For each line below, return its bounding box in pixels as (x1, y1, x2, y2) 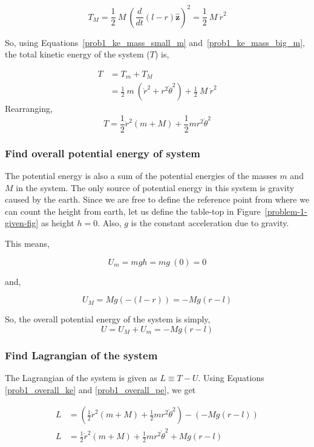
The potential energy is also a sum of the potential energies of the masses (5, 169, 277, 182)
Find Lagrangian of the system (5, 347, 158, 362)
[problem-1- (264, 204, 307, 217)
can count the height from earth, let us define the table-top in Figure (5, 204, 261, 217)
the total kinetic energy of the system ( (5, 48, 150, 60)
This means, (5, 237, 50, 250)
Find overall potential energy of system (5, 145, 201, 160)
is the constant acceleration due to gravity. (131, 217, 289, 229)
